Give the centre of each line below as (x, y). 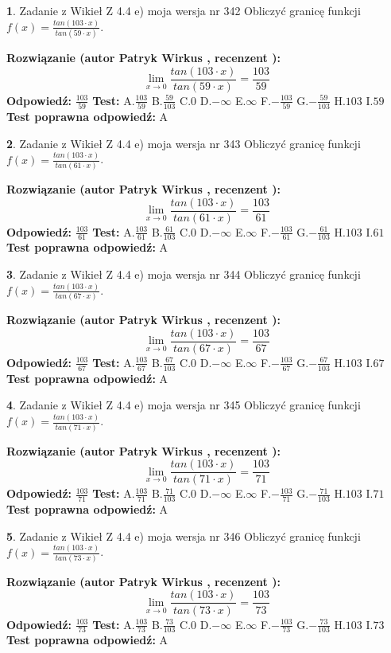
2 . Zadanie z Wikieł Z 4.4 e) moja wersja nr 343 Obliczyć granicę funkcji (184, 143)
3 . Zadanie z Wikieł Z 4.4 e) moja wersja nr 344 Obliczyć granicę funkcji (184, 274)
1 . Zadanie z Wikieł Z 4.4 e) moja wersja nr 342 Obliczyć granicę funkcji (184, 10)
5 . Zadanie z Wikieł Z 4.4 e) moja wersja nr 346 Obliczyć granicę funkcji (184, 536)
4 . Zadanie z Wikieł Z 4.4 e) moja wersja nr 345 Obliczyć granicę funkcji (184, 405)
